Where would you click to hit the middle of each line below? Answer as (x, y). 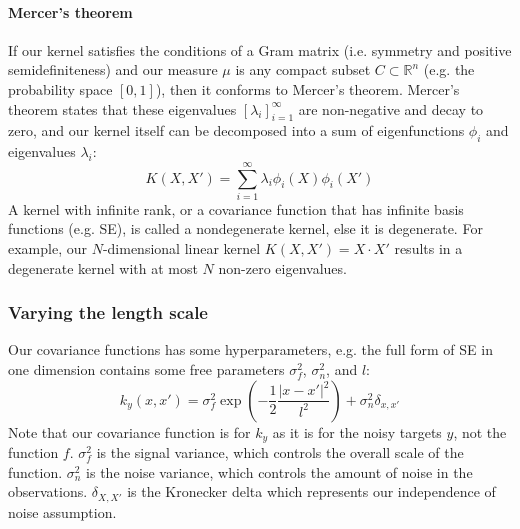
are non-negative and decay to (391, 108)
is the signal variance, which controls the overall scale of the (280, 452)
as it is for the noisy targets (357, 431)
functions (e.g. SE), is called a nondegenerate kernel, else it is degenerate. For (245, 228)
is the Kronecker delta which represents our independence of (311, 491)
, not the (480, 431)
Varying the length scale (108, 312)
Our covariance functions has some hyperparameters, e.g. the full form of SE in (250, 349)
